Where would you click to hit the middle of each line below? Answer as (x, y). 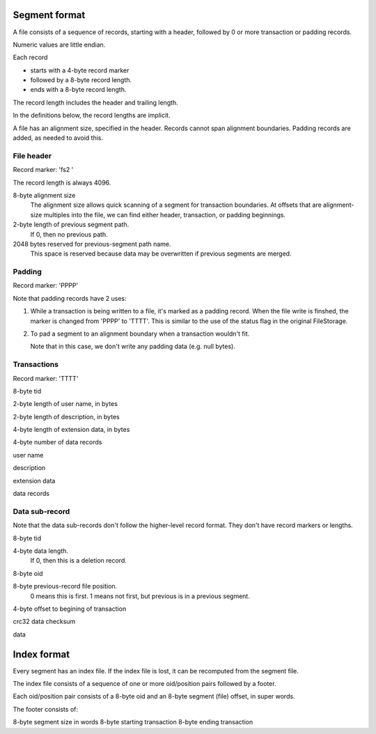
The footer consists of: (46, 709)
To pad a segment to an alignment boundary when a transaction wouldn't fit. (140, 334)
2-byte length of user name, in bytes (65, 404)
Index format (41, 654)
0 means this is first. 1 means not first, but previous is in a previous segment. (140, 596)
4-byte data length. (41, 551)
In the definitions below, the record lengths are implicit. (92, 116)
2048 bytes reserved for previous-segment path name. (92, 244)
